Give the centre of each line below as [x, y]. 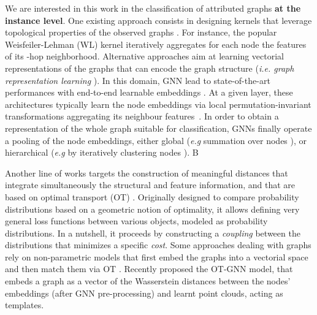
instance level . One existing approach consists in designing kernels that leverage [158, 20]
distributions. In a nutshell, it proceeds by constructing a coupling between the [153, 233]
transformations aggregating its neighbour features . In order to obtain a [142, 116]
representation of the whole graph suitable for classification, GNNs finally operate [158, 128]
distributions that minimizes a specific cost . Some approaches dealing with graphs [158, 245]
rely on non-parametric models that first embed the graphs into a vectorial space [157, 256]
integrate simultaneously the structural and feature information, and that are [150, 185]
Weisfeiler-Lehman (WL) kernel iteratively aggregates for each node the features [156, 44]
